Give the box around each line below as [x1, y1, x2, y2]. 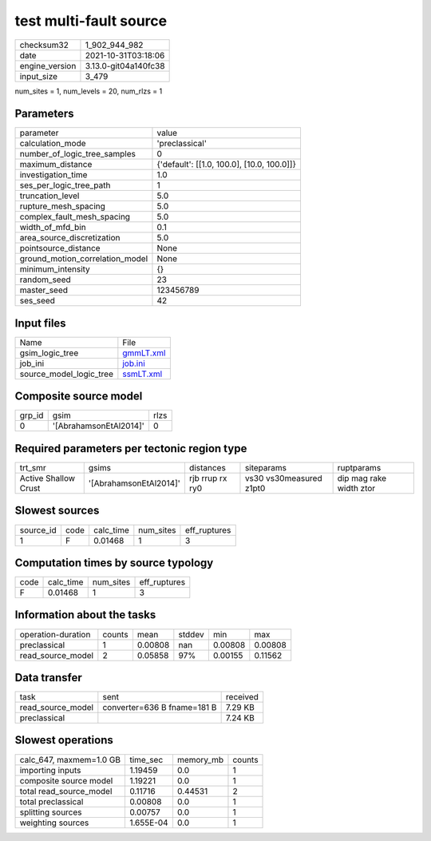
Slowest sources [14, 504, 100, 518]
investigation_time [19, 169, 88, 180]
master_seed [19, 284, 68, 296]
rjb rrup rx [188, 473, 227, 483]
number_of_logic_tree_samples [19, 149, 136, 160]
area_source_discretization [19, 232, 121, 244]
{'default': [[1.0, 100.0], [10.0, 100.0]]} [156, 159, 297, 170]
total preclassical [19, 795, 84, 807]
